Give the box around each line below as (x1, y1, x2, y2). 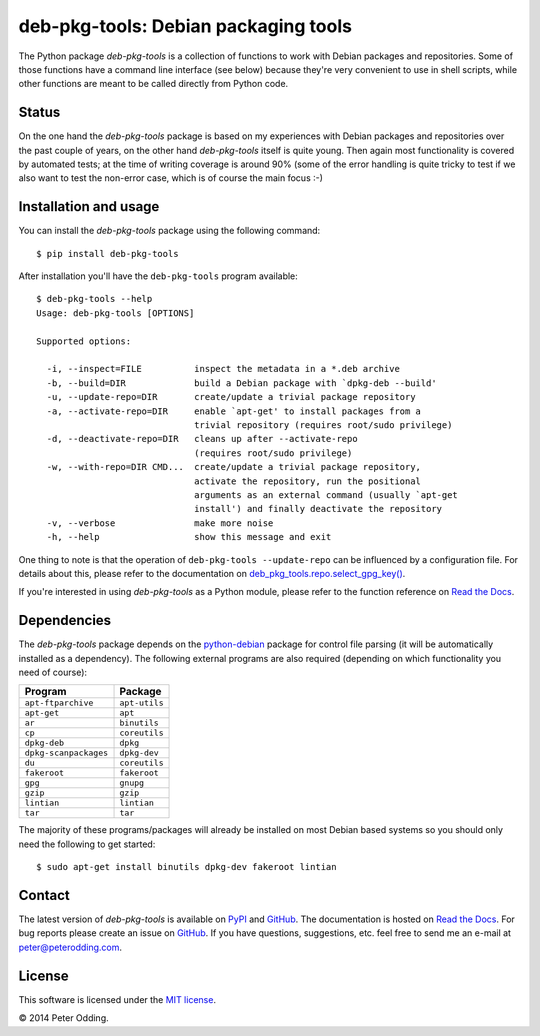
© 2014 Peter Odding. (18, 1012, 109, 1024)
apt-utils (119, 698, 164, 709)
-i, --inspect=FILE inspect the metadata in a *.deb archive (46, 363, 400, 375)
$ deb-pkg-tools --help (36, 293, 153, 305)
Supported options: (36, 335, 132, 347)
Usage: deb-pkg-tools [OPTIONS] (36, 307, 195, 319)
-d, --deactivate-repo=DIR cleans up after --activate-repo (46, 433, 359, 445)
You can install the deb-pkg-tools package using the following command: (18, 225, 321, 237)
